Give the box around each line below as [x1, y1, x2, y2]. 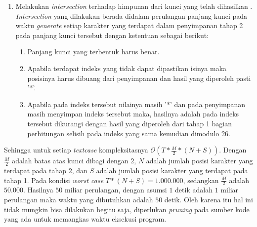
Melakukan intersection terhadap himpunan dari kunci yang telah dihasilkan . [15, 1, 253, 11]
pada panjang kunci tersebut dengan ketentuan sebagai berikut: [15, 30, 209, 40]
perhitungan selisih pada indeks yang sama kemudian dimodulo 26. [27, 128, 230, 138]
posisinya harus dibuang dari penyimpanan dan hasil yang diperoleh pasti [27, 73, 251, 83]
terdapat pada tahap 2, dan [4, 165, 87, 175]
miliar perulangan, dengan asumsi [64, 185, 167, 195]
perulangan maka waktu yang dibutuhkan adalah [4, 194, 153, 204]
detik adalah [175, 185, 213, 195]
